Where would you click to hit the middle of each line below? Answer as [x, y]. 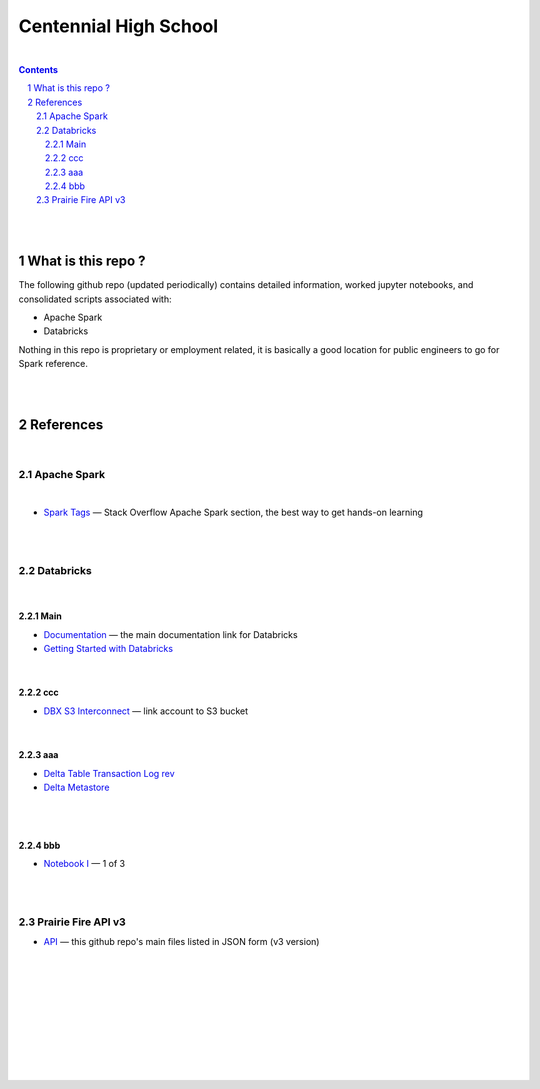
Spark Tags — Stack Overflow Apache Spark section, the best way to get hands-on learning [233, 512]
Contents [38, 69]
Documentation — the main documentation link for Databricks [171, 634]
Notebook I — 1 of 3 [84, 864]
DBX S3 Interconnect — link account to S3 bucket [146, 711]
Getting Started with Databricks [108, 649]
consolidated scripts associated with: [95, 299]
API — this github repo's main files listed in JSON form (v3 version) [181, 942]
